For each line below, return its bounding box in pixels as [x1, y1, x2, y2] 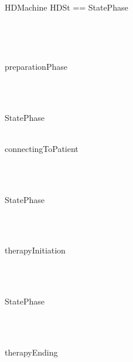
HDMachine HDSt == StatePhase [5, 1, 128, 13]
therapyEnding [5, 346, 58, 358]
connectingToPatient [5, 142, 79, 154]
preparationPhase [5, 60, 67, 72]
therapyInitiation [5, 244, 66, 256]
